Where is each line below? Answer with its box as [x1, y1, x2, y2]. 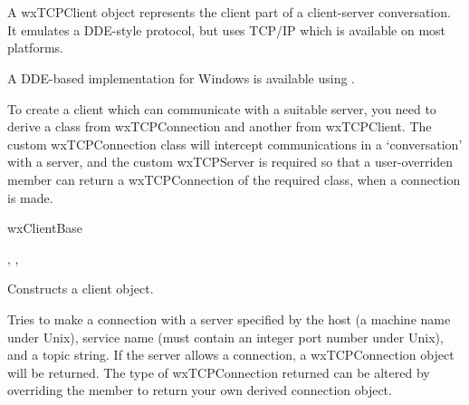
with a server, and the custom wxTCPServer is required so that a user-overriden [7, 152, 454, 171]
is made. [7, 188, 53, 207]
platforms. [7, 38, 63, 57]
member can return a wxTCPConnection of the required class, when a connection [7, 169, 461, 188]
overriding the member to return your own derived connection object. [7, 381, 392, 400]
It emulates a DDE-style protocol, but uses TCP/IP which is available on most [7, 20, 446, 39]
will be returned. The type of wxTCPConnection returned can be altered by [7, 362, 430, 381]
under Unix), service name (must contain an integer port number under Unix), [7, 327, 444, 346]
